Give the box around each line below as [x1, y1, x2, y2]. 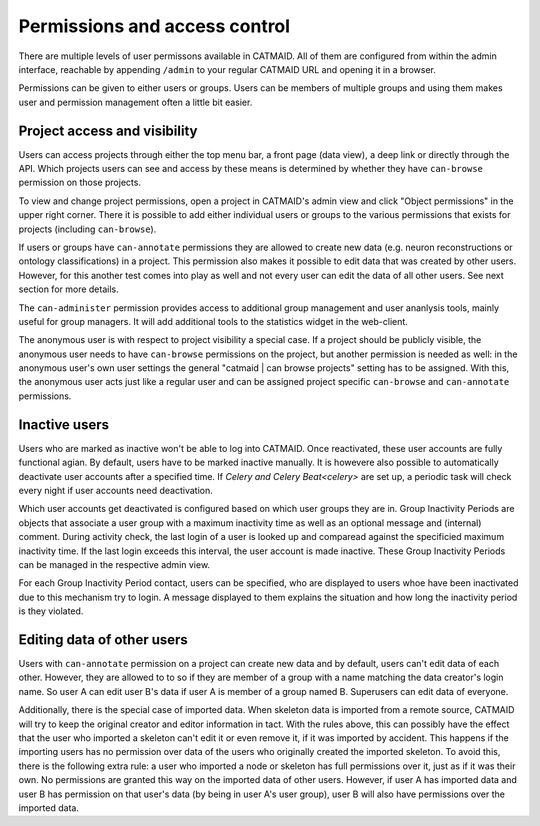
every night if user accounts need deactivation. [18, 484, 214, 496]
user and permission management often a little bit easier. [18, 96, 253, 108]
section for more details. [18, 283, 119, 295]
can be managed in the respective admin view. [18, 558, 210, 570]
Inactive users [18, 416, 110, 433]
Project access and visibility [18, 122, 198, 139]
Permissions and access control [18, 15, 290, 37]
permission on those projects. [18, 176, 142, 189]
